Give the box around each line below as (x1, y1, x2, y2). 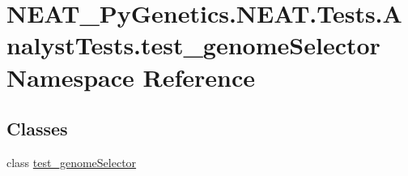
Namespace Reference (6, 60, 255, 93)
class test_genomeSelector (6, 153, 137, 170)
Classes (6, 116, 68, 141)
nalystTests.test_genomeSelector (6, 28, 380, 62)
